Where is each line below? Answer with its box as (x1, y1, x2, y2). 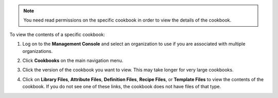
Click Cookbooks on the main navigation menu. (22, 57, 124, 64)
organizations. (22, 48, 53, 54)
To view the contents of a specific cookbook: (9, 31, 105, 37)
